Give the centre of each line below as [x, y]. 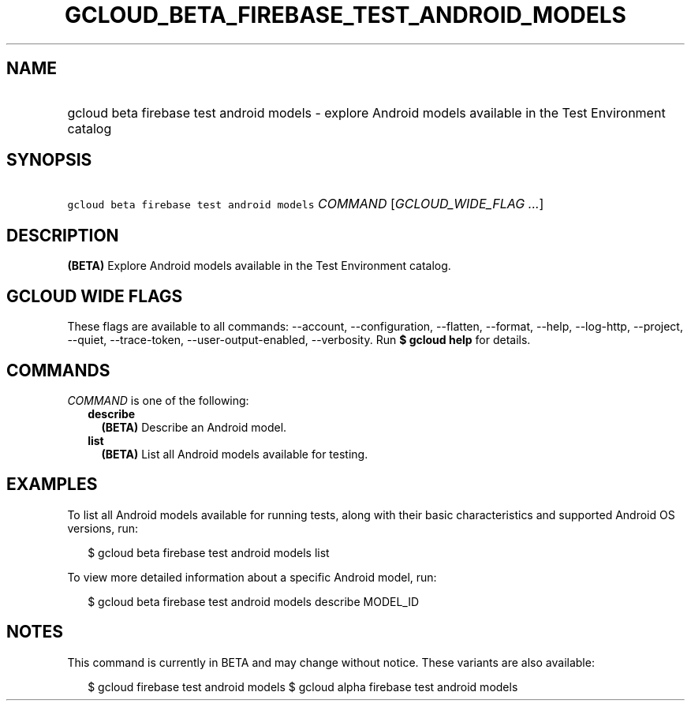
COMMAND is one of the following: [158, 400]
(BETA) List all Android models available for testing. [235, 454]
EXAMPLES [52, 484]
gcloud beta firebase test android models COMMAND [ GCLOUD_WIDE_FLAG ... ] [306, 204]
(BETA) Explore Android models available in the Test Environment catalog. [259, 266]
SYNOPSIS [49, 160]
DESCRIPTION [63, 235]
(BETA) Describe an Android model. [194, 427]
